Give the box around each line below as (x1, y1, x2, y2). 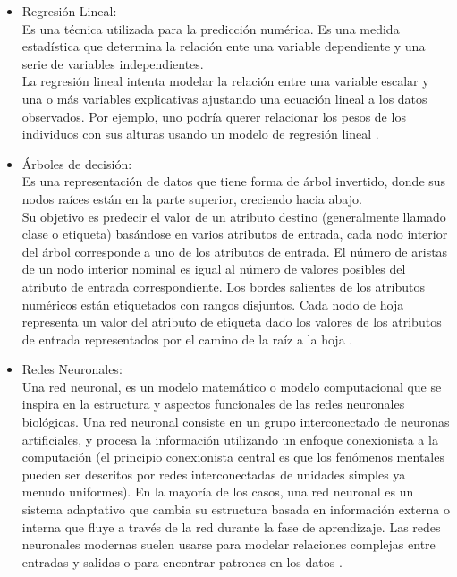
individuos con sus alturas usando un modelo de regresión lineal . (21, 124, 379, 143)
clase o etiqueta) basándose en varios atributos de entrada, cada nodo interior (21, 225, 448, 243)
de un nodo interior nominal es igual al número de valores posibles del (21, 259, 406, 278)
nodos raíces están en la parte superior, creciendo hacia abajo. (21, 189, 362, 208)
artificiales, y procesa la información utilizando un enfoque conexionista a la (21, 429, 438, 448)
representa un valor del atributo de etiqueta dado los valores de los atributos (21, 312, 442, 331)
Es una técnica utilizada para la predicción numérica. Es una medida (21, 19, 400, 38)
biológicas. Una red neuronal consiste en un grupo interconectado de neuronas (21, 412, 450, 431)
